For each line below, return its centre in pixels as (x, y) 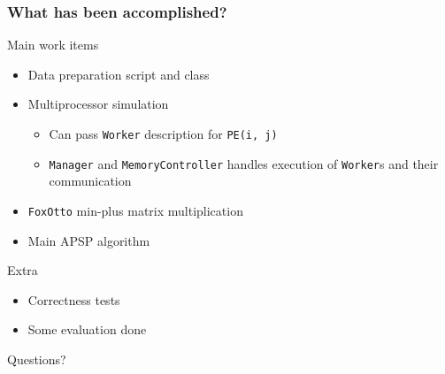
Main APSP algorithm (89, 240)
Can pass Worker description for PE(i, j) (163, 134)
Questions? (37, 359)
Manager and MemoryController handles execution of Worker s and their (244, 163)
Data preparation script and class (119, 74)
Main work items (53, 45)
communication (90, 181)
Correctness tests (74, 299)
